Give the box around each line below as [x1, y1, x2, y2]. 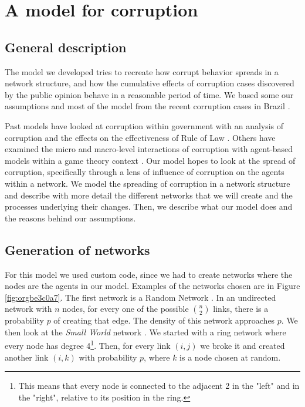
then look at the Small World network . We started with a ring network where [5, 325, 286, 338]
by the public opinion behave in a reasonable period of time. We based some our [5, 88, 294, 100]
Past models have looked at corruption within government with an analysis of [5, 119, 284, 132]
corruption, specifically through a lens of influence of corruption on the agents [5, 166, 284, 178]
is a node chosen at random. [179, 351, 281, 363]
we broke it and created [200, 339, 285, 352]
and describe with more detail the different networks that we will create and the [5, 189, 293, 201]
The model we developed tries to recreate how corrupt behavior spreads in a [5, 65, 279, 78]
